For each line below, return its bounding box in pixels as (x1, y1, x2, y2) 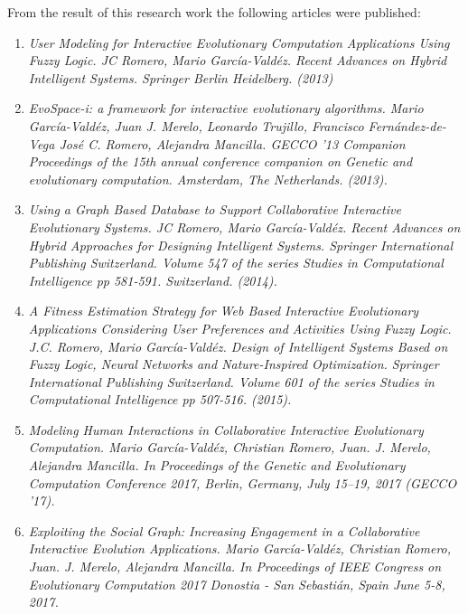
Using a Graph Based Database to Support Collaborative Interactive (28, 200, 401, 219)
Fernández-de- (368, 116, 446, 135)
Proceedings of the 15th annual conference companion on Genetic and (28, 152, 413, 171)
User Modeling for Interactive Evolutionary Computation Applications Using (28, 33, 450, 52)
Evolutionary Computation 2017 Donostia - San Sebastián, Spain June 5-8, (28, 574, 445, 593)
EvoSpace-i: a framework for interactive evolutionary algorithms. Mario (28, 99, 424, 118)
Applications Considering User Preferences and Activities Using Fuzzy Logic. (28, 318, 452, 337)
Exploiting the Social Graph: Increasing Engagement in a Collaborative (28, 521, 420, 540)
